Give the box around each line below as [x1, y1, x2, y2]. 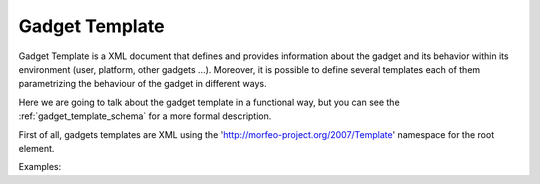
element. [18, 142, 55, 154]
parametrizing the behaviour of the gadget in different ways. [18, 78, 267, 90]
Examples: [18, 161, 62, 173]
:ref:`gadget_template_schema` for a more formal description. [18, 110, 272, 122]
